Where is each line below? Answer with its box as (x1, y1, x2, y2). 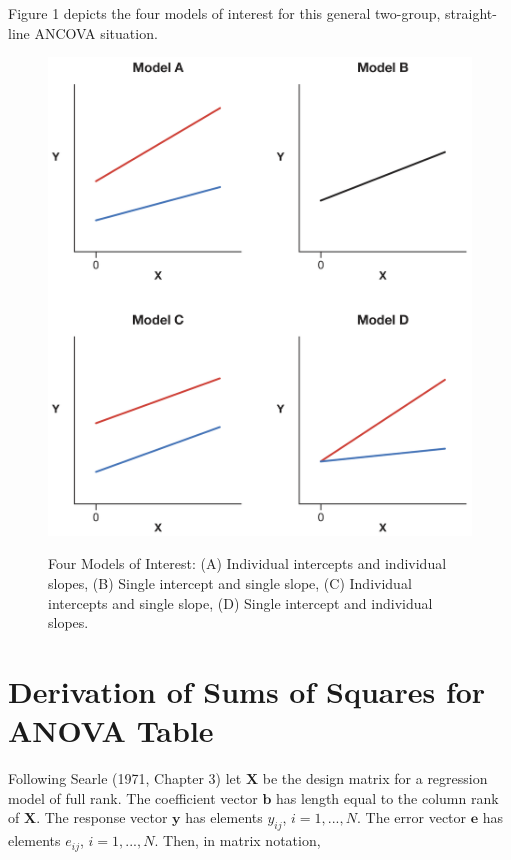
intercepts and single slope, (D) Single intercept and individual (48, 592, 433, 613)
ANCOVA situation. (34, 22, 158, 43)
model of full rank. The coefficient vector (8, 787, 258, 808)
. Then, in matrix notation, (154, 830, 321, 851)
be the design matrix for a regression (262, 768, 488, 789)
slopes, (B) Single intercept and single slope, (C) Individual (48, 573, 412, 594)
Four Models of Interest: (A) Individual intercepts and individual (48, 553, 447, 574)
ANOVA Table (8, 710, 214, 751)
